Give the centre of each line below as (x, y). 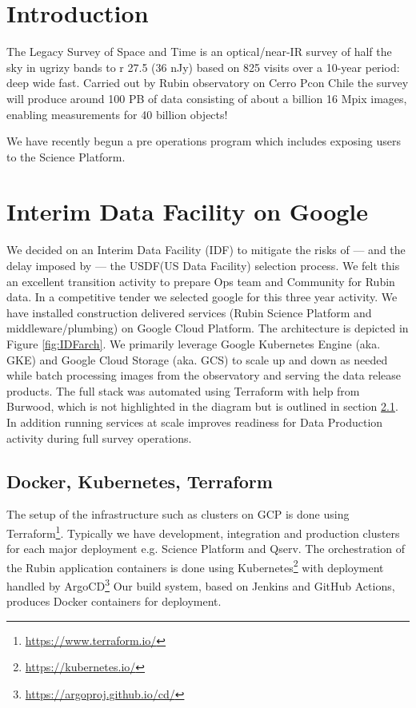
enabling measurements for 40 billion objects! (117, 114)
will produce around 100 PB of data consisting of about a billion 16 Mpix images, (207, 98)
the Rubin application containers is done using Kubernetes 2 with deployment (195, 566)
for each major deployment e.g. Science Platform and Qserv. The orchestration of (206, 549)
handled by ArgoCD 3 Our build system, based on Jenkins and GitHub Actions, (201, 585)
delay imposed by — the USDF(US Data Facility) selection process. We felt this (203, 265)
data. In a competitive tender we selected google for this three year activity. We (202, 297)
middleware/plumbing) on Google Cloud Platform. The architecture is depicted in (208, 328)
